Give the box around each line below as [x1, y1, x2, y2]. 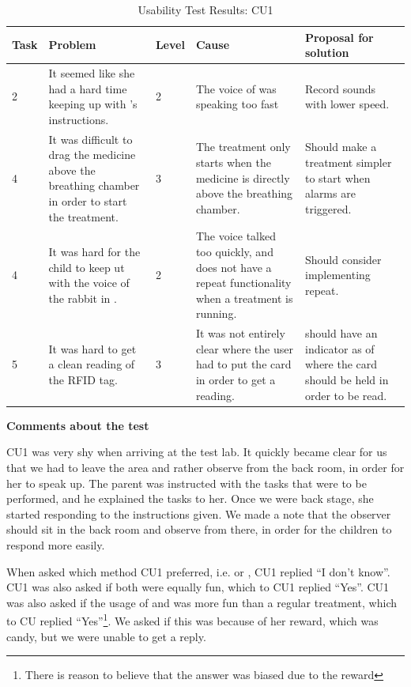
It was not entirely [195, 325, 285, 342]
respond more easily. [6, 536, 105, 553]
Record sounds [304, 80, 376, 96]
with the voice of [48, 274, 130, 291]
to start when [304, 169, 371, 186]
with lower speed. [304, 96, 390, 112]
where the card [304, 356, 378, 372]
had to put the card [195, 356, 292, 372]
